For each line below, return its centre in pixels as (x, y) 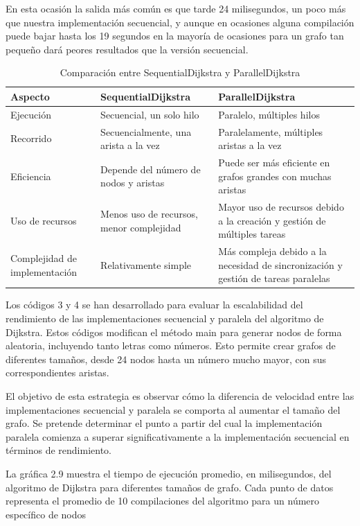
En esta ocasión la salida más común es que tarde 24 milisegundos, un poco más (176, 8)
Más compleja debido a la (272, 251)
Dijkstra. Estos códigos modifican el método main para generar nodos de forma (174, 332)
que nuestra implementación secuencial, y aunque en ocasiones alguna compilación (180, 22)
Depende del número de (151, 169)
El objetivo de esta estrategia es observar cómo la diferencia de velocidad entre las (180, 396)
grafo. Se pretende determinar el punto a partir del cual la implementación (164, 423)
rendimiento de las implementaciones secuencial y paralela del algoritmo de (165, 318)
